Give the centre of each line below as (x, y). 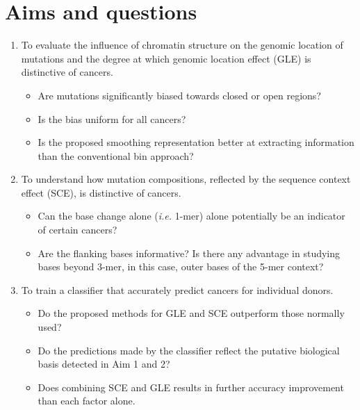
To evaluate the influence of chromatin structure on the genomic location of (182, 45)
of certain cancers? (77, 230)
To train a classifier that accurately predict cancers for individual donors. (177, 289)
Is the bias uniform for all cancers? (112, 118)
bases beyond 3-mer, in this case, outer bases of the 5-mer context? (181, 266)
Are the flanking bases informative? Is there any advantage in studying (189, 253)
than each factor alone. (87, 401)
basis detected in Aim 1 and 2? (104, 364)
